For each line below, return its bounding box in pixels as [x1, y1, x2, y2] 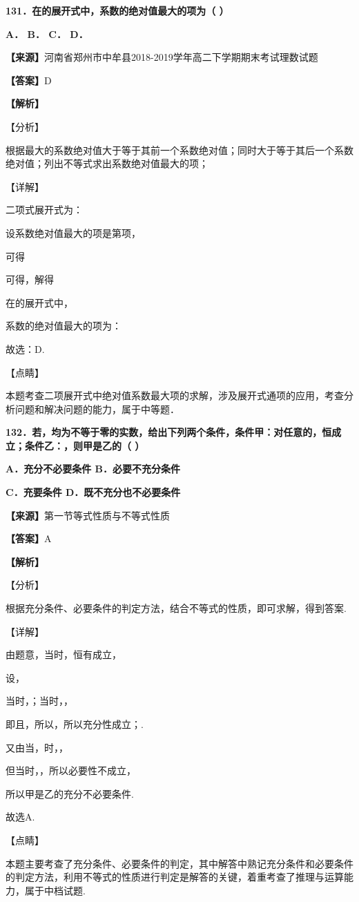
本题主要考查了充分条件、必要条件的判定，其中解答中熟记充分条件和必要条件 [6, 856, 353, 870]
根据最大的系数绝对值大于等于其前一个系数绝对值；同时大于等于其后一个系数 [6, 142, 353, 157]
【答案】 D [6, 73, 52, 87]
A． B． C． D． [6, 26, 88, 41]
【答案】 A [6, 531, 52, 546]
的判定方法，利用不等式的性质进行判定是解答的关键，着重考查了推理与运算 [6, 870, 344, 884]
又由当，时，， [6, 740, 68, 754]
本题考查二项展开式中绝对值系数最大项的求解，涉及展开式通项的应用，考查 [6, 388, 344, 403]
